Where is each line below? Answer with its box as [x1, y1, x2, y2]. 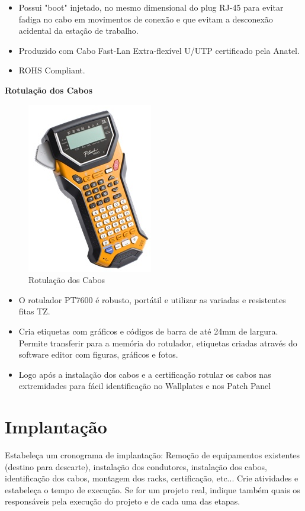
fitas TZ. [18, 305, 50, 317]
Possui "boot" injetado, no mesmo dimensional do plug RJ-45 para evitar [18, 1, 284, 13]
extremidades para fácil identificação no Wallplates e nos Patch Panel [18, 380, 271, 392]
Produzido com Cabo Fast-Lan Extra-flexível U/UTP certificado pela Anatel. [18, 44, 300, 56]
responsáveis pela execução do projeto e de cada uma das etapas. [5, 495, 240, 507]
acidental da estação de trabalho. [18, 24, 139, 37]
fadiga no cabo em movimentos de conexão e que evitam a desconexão [18, 12, 273, 25]
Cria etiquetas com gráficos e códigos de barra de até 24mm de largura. [18, 324, 278, 337]
